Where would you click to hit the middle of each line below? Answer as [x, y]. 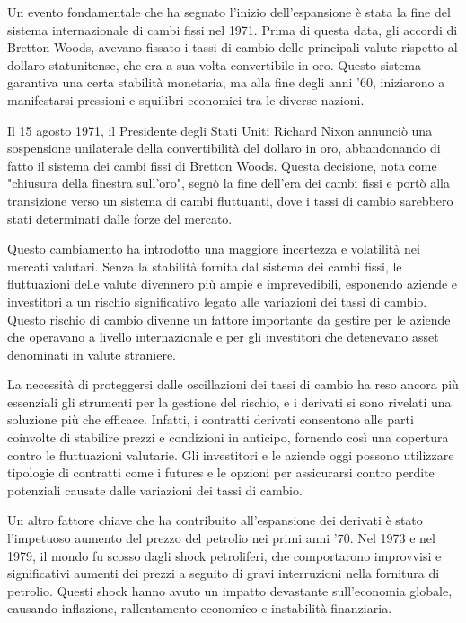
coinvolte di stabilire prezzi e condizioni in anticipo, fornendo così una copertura [228, 437]
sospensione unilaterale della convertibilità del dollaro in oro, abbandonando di [224, 148]
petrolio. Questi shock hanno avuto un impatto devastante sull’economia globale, [230, 590]
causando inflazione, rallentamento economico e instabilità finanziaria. [200, 608]
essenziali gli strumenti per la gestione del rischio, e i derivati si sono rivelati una [229, 401]
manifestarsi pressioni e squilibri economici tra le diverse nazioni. [186, 99]
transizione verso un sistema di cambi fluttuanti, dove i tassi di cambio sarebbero [230, 200]
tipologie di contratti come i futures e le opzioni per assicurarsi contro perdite [221, 472]
